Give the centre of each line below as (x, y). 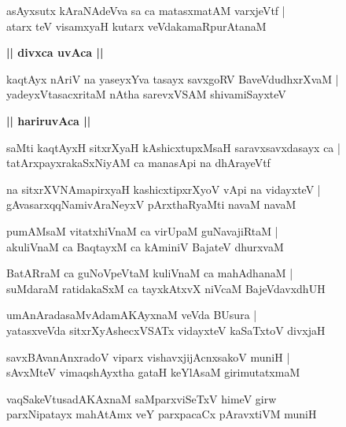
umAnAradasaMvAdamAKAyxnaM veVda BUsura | (132, 315)
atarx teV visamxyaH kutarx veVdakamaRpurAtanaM (136, 26)
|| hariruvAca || (49, 120)
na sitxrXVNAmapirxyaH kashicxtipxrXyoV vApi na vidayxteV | (164, 189)
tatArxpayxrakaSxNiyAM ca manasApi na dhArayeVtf (138, 163)
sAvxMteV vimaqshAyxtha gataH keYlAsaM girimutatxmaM (153, 372)
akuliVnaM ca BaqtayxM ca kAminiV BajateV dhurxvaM (145, 246)
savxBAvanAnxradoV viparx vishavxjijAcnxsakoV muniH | (148, 356)
